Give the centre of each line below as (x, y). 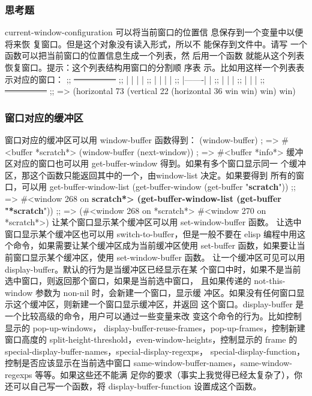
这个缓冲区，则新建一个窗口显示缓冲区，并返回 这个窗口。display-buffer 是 (158, 304)
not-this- (270, 281)
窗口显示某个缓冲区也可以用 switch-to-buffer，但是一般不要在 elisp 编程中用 (151, 233)
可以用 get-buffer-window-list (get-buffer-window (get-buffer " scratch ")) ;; (158, 187)
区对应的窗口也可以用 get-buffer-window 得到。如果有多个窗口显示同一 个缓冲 (155, 163)
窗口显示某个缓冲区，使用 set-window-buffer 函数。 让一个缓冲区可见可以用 (159, 257)
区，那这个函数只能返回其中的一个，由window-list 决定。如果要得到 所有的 (151, 175)
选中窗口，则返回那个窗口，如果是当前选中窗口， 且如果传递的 (128, 281)
